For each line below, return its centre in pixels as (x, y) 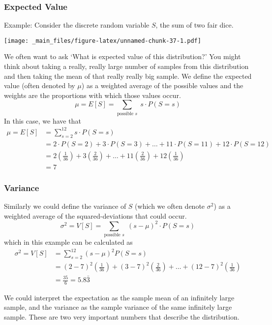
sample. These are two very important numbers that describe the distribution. (122, 317)
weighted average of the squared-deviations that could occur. (95, 215)
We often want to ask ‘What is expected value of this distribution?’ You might (122, 56)
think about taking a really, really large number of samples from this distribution (126, 66)
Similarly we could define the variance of (65, 206)
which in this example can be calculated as (68, 242)
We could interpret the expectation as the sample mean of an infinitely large (119, 297)
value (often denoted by (40, 85)
